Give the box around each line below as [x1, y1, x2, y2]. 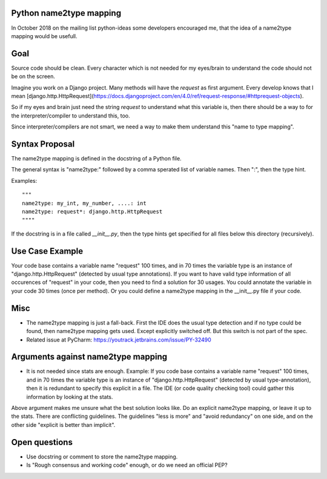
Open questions [11, 437, 73, 448]
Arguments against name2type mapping [11, 352, 168, 362]
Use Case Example [11, 246, 84, 256]
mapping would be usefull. [11, 32, 78, 39]
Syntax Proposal [11, 139, 75, 149]
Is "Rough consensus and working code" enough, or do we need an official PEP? [26, 461, 228, 469]
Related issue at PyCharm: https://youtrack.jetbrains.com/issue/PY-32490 [26, 336, 211, 343]
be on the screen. [11, 73, 56, 80]
